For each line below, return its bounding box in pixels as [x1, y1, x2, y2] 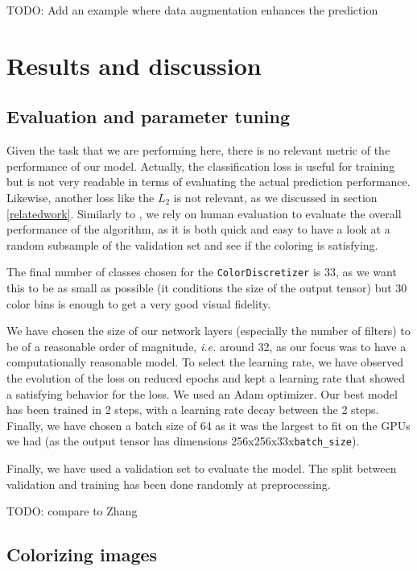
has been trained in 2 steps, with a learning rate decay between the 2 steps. [6, 401, 379, 418]
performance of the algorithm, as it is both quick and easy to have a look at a [6, 221, 390, 238]
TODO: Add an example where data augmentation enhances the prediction [6, 2, 378, 18]
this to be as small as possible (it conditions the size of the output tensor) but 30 [6, 279, 407, 296]
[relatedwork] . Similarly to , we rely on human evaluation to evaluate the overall [6, 205, 402, 221]
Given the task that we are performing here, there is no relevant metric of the [6, 142, 390, 159]
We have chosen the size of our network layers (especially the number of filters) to [6, 322, 411, 339]
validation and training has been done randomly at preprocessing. [6, 475, 331, 492]
